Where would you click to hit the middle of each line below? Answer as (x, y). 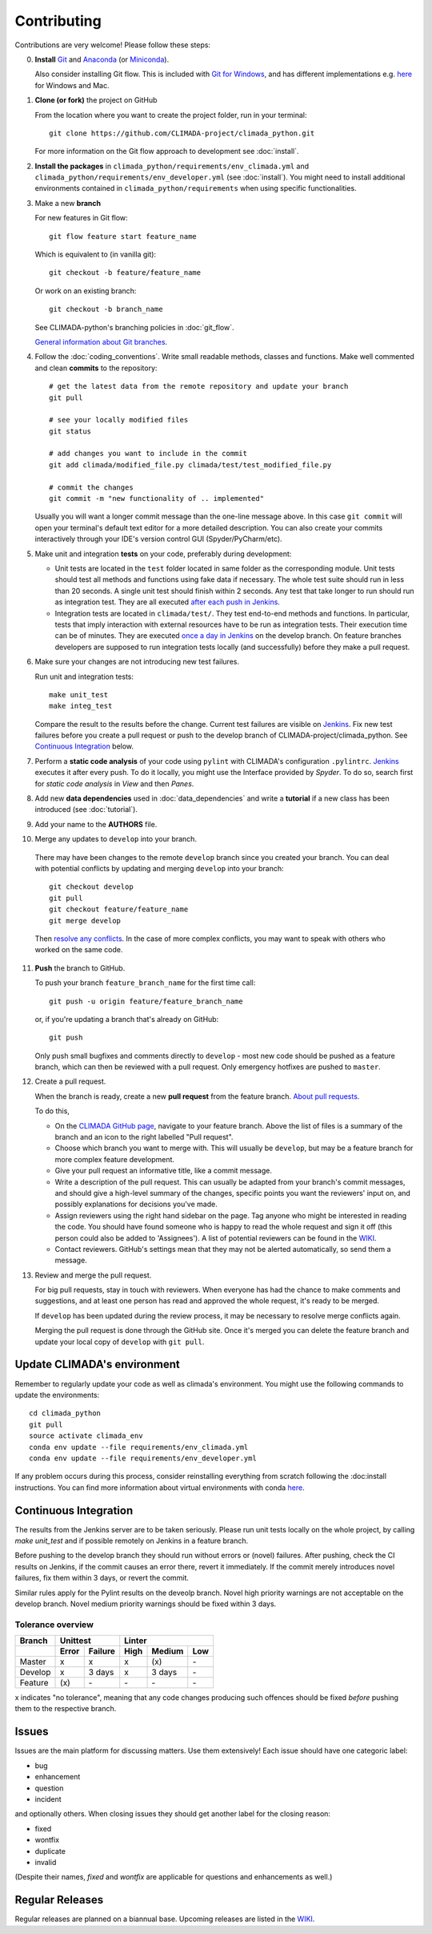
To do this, (52, 1111)
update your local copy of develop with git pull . (120, 1342)
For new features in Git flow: (81, 218)
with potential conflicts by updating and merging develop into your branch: (159, 868)
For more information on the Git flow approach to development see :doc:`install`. (167, 151)
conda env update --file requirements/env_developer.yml (143, 1458)
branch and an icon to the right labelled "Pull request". (144, 1137)
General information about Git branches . (101, 341)
